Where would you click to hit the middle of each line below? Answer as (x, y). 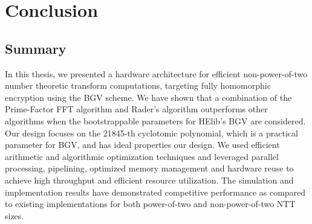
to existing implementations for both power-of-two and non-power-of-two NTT (150, 204)
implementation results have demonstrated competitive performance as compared (155, 192)
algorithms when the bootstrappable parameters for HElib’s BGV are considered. (155, 120)
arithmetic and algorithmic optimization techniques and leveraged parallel (142, 156)
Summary (36, 48)
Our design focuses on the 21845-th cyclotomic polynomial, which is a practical (151, 133)
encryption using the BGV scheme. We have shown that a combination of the (148, 97)
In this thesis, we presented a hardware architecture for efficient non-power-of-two (156, 73)
